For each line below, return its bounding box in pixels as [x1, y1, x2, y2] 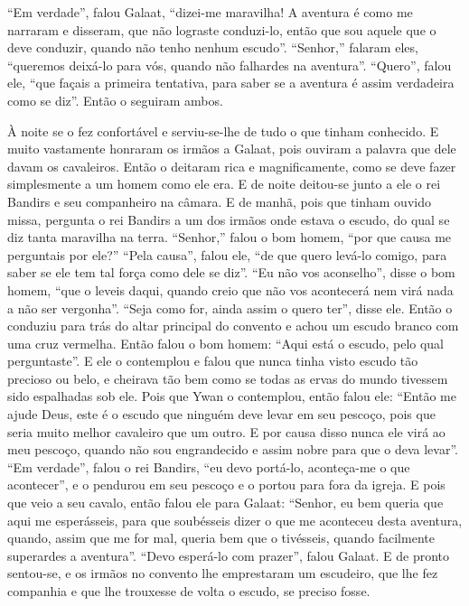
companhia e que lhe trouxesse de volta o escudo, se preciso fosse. [7, 582, 371, 600]
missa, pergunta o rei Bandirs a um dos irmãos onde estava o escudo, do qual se [7, 210, 450, 228]
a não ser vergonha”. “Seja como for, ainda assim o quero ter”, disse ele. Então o [7, 298, 453, 317]
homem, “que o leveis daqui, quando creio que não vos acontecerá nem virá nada [7, 280, 454, 299]
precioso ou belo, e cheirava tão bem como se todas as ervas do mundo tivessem [7, 368, 448, 387]
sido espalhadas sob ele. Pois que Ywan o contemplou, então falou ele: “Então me [7, 387, 456, 406]
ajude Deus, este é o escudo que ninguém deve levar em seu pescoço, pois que [7, 405, 436, 424]
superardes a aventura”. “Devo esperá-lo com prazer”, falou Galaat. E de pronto [7, 545, 450, 564]
